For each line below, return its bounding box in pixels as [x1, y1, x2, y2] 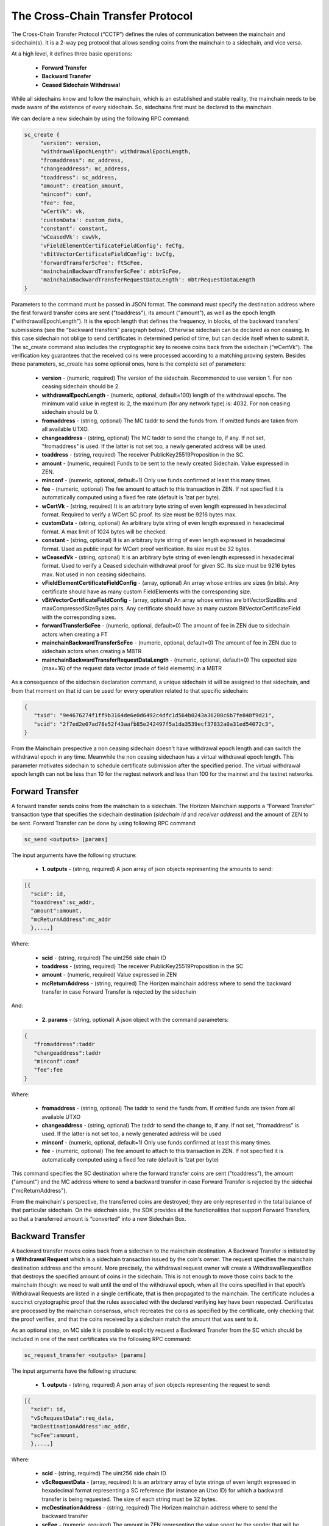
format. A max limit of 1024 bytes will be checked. [41, 528, 168, 535]
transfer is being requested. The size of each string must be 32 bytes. [41, 1495, 218, 1503]
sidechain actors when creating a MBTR [41, 648, 142, 655]
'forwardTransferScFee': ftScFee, [40, 259, 143, 266]
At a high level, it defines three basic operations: [11, 50, 133, 57]
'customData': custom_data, [40, 217, 124, 223]
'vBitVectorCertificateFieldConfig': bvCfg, [40, 251, 175, 258]
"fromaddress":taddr [34, 1041, 96, 1048]
